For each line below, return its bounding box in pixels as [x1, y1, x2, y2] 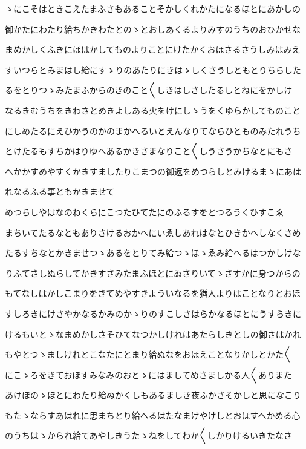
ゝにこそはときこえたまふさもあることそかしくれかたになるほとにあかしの [5, 2, 301, 15]
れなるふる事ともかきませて [5, 185, 115, 198]
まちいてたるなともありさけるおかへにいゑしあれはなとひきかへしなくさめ [5, 226, 301, 238]
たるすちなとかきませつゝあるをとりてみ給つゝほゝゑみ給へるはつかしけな [5, 246, 301, 259]
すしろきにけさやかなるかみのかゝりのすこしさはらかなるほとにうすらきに [5, 307, 301, 320]
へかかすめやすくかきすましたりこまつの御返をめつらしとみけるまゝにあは [5, 165, 301, 177]
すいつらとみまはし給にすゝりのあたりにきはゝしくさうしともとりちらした [5, 63, 301, 76]
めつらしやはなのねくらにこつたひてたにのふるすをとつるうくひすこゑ [5, 205, 284, 218]
